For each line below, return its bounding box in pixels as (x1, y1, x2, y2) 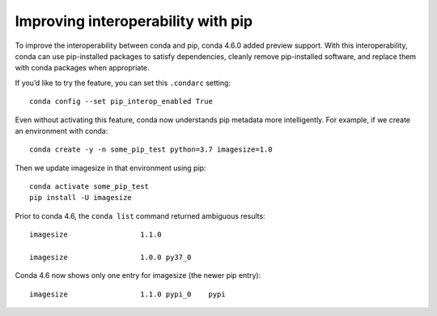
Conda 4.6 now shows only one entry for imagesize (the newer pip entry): (15, 271, 261, 280)
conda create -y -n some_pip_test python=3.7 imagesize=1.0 (29, 145, 273, 154)
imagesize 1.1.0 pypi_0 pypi (29, 289, 226, 299)
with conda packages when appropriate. (15, 63, 150, 73)
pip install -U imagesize (29, 193, 133, 203)
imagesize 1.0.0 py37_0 (29, 253, 192, 263)
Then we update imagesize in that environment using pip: (15, 163, 206, 173)
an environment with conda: (15, 126, 108, 135)
